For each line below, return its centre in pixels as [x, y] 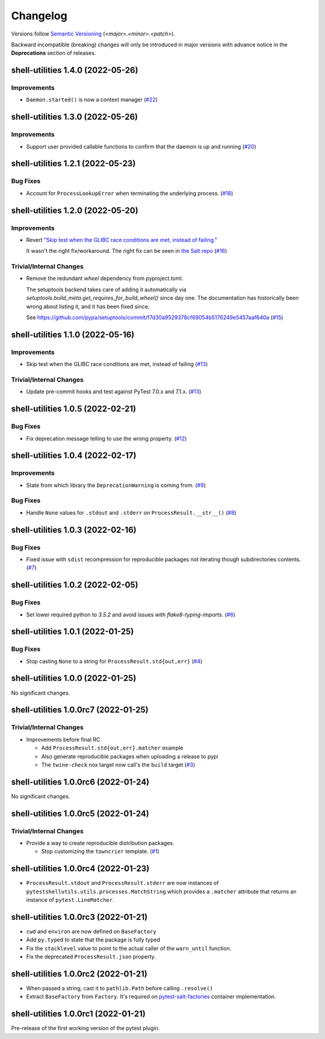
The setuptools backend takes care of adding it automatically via [106, 290]
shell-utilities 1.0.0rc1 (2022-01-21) [78, 1014]
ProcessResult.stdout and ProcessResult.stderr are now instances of [122, 883]
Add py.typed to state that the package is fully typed [93, 940]
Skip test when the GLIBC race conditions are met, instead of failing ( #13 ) [117, 364]
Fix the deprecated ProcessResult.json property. [91, 957]
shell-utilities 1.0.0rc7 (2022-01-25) [80, 710]
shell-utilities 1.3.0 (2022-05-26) [75, 117]
